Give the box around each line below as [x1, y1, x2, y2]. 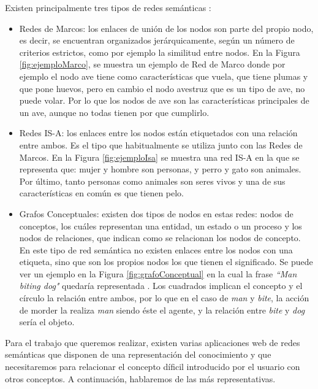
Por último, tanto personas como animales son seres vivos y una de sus [19, 174, 286, 187]
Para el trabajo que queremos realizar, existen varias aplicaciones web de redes [5, 336, 300, 349]
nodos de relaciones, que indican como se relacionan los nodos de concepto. [19, 231, 301, 244]
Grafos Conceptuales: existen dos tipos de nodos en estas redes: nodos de [19, 207, 293, 220]
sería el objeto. [19, 315, 75, 328]
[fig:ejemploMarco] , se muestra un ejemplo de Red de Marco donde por [19, 58, 286, 71]
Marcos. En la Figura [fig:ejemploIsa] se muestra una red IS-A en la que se [19, 150, 300, 163]
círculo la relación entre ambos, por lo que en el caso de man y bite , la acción [19, 291, 309, 304]
